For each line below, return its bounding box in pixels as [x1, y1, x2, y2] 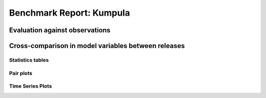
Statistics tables [9, 56, 49, 63]
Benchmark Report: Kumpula [9, 7, 130, 18]
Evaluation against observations [9, 26, 111, 34]
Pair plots [9, 70, 33, 76]
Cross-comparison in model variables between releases [9, 42, 185, 50]
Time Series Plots [9, 83, 52, 90]
